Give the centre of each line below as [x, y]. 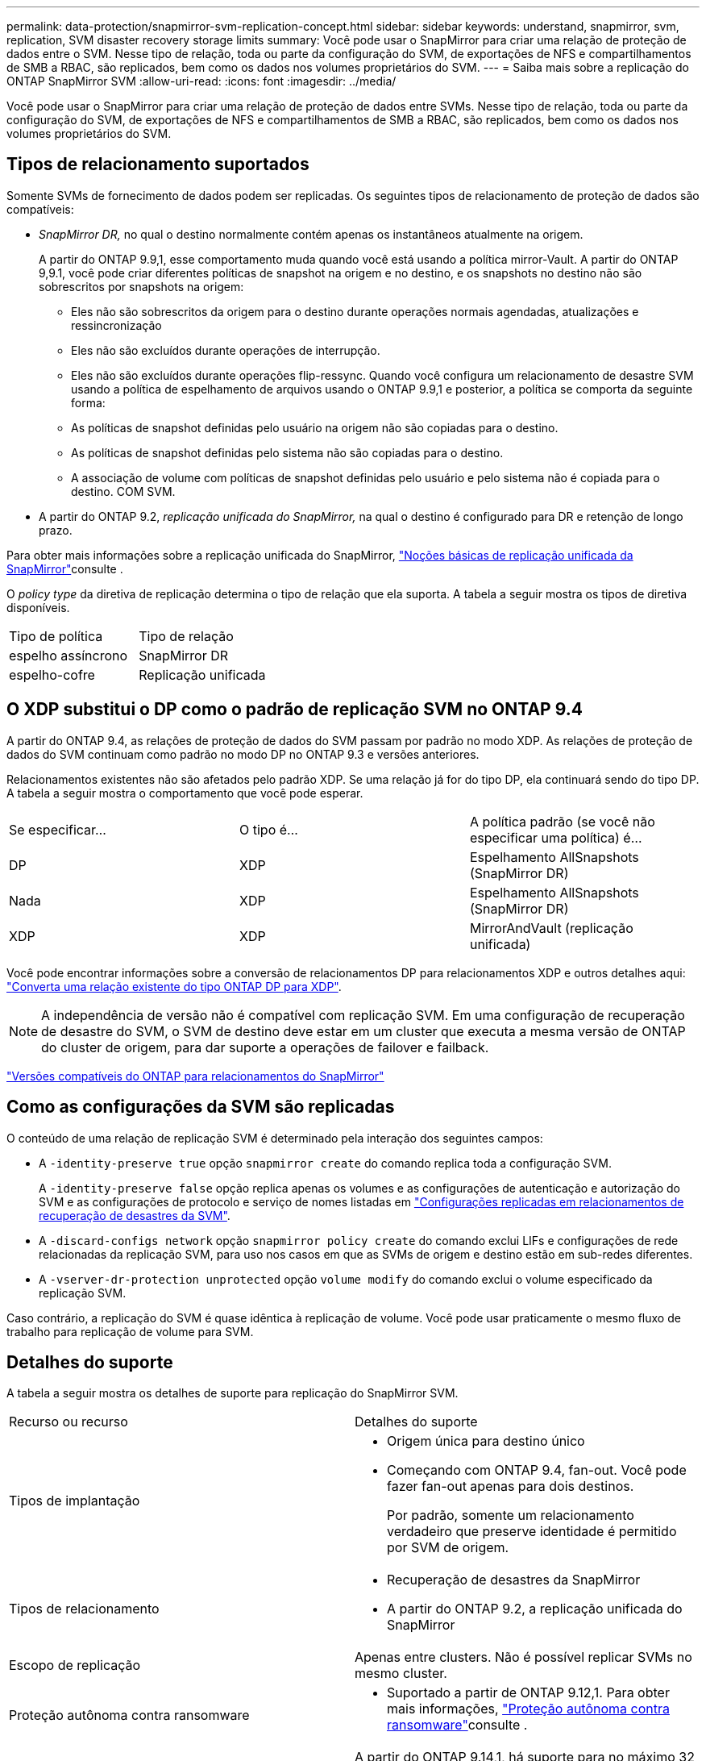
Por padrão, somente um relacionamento [511, 1515]
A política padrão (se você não [562, 821]
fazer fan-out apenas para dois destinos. [511, 1486]
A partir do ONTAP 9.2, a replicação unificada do [535, 1609]
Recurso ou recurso [69, 1422]
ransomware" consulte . [457, 1725]
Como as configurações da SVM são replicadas [201, 1107]
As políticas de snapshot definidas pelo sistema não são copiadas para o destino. [287, 452]
